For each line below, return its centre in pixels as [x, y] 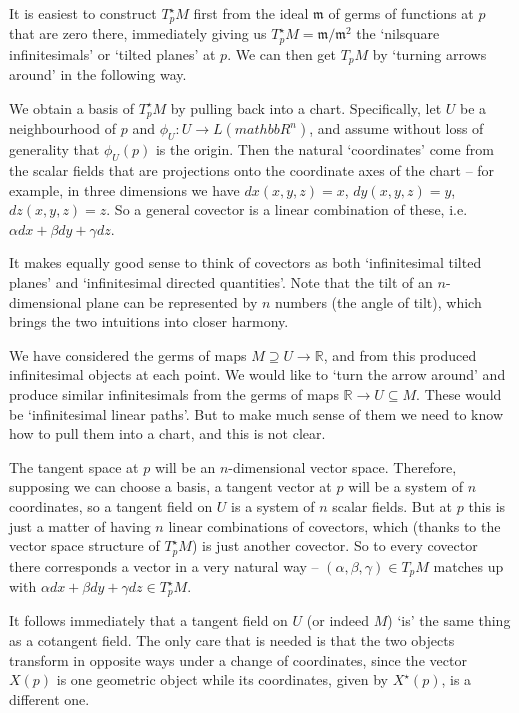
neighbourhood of [63, 128]
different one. [49, 698]
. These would [459, 393]
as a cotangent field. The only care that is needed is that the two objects [232, 640]
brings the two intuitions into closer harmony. [149, 321]
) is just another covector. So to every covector [334, 545]
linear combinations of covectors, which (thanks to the [334, 525]
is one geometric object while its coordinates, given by [222, 679]
